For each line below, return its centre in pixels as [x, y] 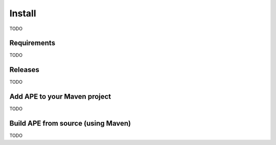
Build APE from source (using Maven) [70, 123]
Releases [24, 70]
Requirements [32, 43]
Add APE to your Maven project [60, 97]
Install [23, 13]
